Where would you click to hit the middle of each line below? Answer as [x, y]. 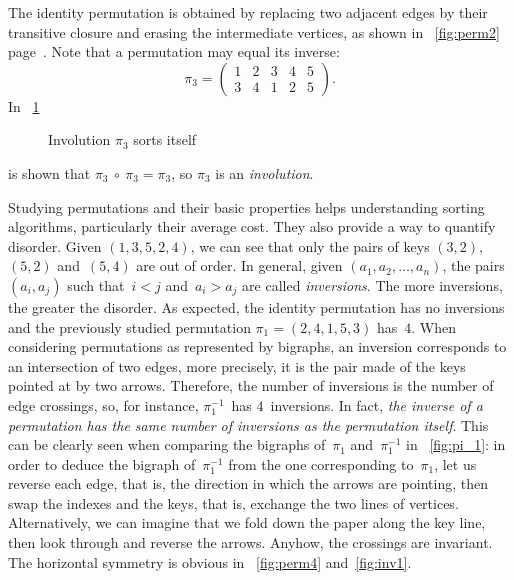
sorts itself [165, 139]
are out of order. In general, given [239, 265]
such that [96, 284]
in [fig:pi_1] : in [456, 444]
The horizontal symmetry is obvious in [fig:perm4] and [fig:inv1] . [210, 561]
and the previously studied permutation [129, 326]
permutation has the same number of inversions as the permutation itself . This [248, 424]
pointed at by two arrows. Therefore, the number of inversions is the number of [251, 385]
